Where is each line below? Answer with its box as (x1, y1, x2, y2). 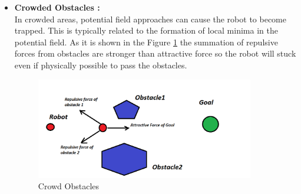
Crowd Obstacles (38, 180, 100, 192)
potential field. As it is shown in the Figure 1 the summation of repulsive (14, 35, 278, 48)
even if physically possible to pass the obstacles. (14, 58, 187, 71)
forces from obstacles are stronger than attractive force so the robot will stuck (14, 47, 296, 60)
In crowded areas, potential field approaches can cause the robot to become (14, 12, 286, 25)
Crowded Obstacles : (14, 1, 100, 13)
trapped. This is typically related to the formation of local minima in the (14, 24, 278, 37)
